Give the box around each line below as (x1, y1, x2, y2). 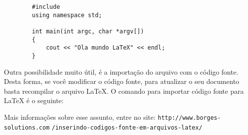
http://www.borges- (158, 114, 221, 121)
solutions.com (4, 124, 50, 131)
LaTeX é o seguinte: (4, 95, 64, 106)
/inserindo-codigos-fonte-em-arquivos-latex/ (51, 124, 203, 131)
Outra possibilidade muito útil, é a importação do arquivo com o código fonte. (4, 66, 239, 77)
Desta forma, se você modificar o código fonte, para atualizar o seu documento (4, 76, 239, 86)
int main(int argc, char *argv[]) (32, 27, 144, 35)
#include (32, 3, 60, 10)
